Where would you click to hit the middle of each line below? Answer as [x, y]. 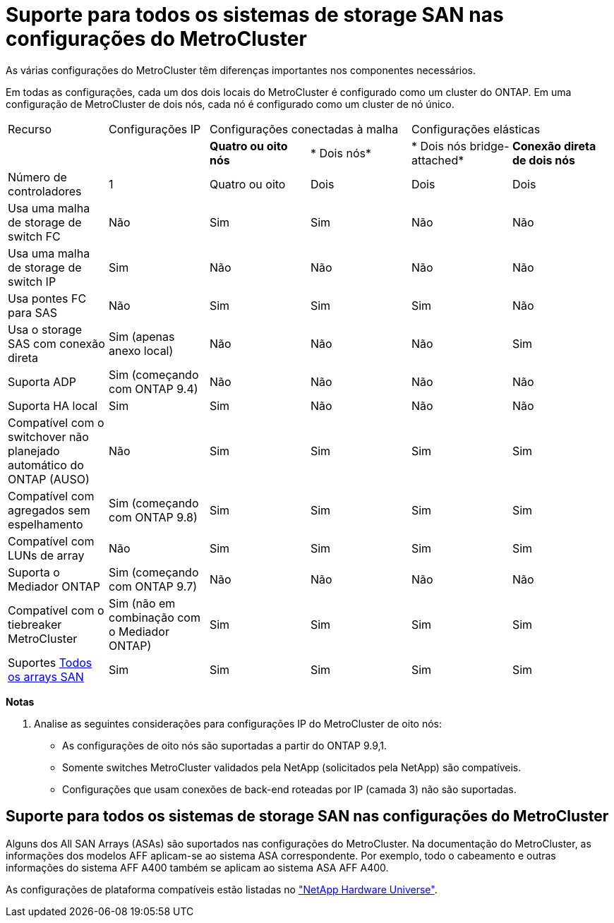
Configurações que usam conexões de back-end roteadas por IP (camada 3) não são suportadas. [289, 789]
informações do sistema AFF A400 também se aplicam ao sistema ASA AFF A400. [197, 867]
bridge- [489, 146]
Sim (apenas [142, 336]
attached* [438, 160]
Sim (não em [142, 603]
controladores [45, 191]
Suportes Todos [50, 662]
